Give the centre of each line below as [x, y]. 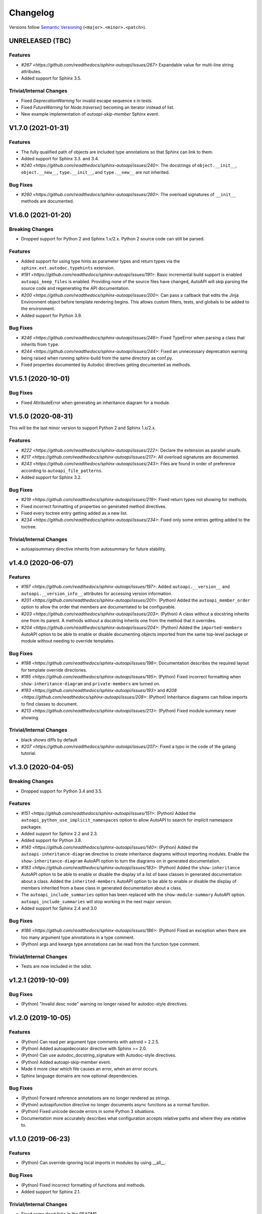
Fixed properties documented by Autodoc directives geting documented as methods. [106, 365]
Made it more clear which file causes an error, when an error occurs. [90, 1069]
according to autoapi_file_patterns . [62, 471]
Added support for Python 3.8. [51, 841]
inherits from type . [40, 344]
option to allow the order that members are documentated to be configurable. [98, 607]
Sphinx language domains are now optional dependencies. [80, 1076]
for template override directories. [54, 670]
